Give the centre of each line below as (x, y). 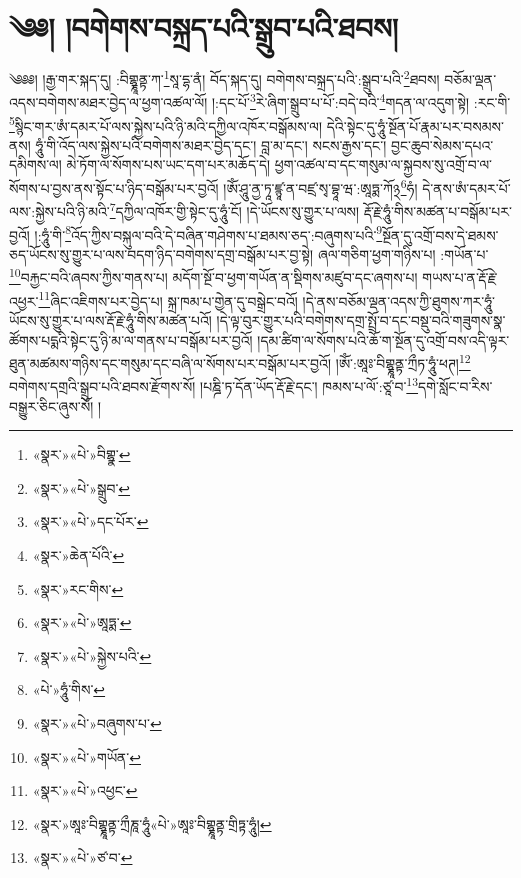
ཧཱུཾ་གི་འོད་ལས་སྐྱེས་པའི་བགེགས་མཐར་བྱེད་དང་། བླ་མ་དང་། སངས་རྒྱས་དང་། (211, 144)
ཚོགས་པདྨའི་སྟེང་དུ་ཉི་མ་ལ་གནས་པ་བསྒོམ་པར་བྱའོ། (131, 339)
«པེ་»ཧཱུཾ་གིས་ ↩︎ (69, 689)
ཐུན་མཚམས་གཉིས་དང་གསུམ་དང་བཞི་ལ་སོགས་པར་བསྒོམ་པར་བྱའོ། (170, 362)
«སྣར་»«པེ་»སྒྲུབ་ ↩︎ (81, 487)
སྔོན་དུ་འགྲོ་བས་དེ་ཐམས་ (440, 234)
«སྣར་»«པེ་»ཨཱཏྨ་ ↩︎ (82, 622)
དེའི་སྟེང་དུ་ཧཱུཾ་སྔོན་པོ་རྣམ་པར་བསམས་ (415, 125)
